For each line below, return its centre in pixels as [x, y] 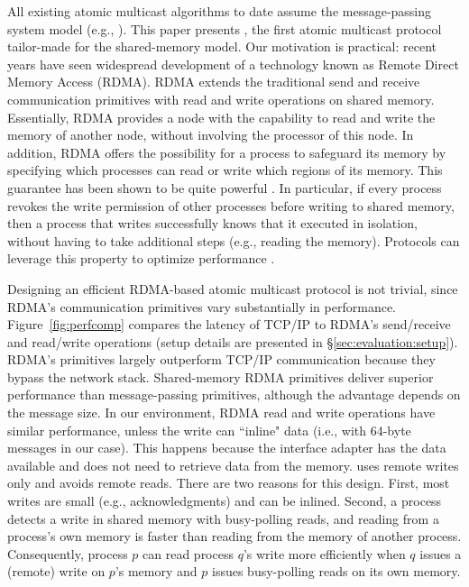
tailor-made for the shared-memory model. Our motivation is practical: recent [222, 46]
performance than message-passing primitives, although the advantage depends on [234, 394]
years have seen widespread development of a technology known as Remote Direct [233, 64]
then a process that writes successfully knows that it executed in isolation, [212, 223]
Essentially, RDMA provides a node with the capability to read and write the [221, 117]
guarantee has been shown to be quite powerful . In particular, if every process [225, 187]
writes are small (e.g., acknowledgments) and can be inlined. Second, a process [225, 501]
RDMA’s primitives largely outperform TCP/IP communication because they [221, 359]
